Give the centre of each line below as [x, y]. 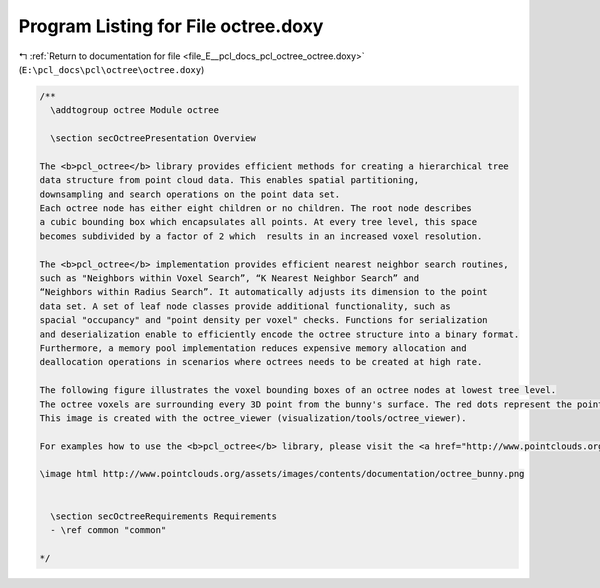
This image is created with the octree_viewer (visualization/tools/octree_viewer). [253, 418]
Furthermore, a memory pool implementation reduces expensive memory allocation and [253, 348]
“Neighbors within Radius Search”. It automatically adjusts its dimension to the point [264, 292]
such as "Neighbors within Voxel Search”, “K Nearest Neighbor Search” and [229, 278]
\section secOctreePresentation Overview [153, 138]
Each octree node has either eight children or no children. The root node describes [255, 208]
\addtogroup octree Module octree [135, 110]
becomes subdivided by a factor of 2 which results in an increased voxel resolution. [261, 236]
